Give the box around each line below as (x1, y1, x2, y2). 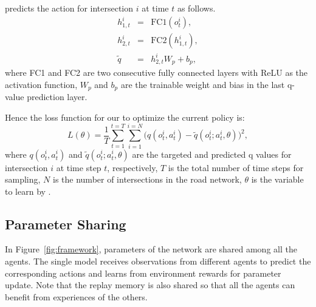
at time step (56, 161, 101, 174)
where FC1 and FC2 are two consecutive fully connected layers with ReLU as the (5, 66, 308, 79)
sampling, (5, 173, 41, 186)
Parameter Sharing (5, 214, 126, 233)
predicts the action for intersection (5, 2, 134, 14)
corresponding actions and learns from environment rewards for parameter (5, 266, 281, 279)
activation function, (5, 78, 78, 90)
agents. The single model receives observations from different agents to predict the (5, 255, 311, 268)
